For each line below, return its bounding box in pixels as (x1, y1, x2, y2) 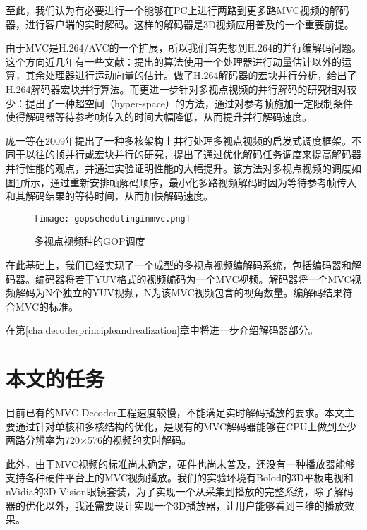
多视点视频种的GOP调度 (34, 234, 145, 248)
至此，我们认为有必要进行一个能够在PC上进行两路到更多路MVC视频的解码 (6, 3, 349, 17)
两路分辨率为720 (6, 433, 80, 447)
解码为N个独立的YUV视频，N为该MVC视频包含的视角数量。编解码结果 (15, 285, 343, 300)
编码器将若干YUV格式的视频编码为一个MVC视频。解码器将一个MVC (35, 271, 351, 286)
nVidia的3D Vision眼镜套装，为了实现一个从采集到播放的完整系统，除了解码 (6, 484, 354, 499)
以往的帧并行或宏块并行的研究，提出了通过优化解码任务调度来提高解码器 (25, 147, 361, 162)
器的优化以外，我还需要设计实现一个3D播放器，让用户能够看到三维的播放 (6, 498, 344, 512)
